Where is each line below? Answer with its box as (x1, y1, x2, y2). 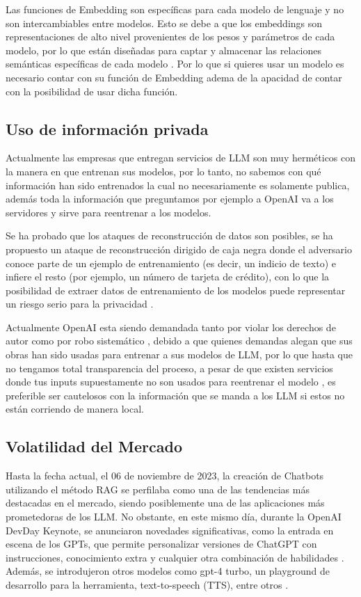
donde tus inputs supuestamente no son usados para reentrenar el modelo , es (6, 374, 336, 389)
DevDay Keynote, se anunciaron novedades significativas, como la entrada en (6, 523, 334, 537)
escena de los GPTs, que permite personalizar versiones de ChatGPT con (6, 536, 317, 551)
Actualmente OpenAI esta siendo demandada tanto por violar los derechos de (6, 319, 336, 334)
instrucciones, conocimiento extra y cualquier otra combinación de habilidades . (6, 550, 344, 564)
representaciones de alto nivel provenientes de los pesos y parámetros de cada (6, 29, 335, 44)
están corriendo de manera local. (6, 401, 144, 416)
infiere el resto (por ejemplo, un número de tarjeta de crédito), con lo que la (6, 269, 330, 284)
